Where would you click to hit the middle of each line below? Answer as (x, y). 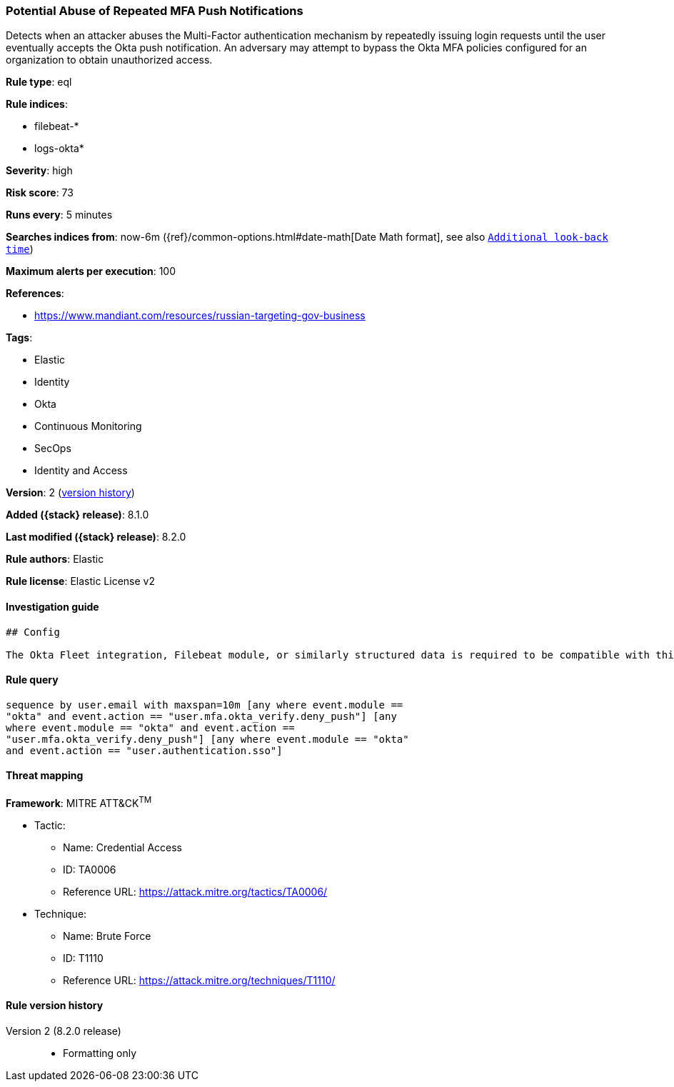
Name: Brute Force (107, 936)
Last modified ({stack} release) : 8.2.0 (96, 537)
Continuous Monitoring (88, 426)
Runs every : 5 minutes (59, 215)
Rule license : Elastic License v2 (80, 581)
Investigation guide (52, 606)
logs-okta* (59, 149)
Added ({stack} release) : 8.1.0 (77, 515)
